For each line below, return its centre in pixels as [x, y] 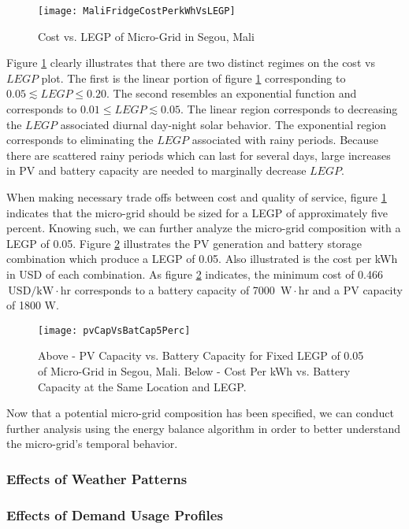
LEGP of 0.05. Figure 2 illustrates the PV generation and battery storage [184, 243]
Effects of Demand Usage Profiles [115, 514]
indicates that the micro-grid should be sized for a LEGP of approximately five [197, 212]
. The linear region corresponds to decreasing [289, 109]
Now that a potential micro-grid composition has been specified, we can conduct [200, 413]
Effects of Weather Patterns [97, 478]
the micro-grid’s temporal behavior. [92, 444]
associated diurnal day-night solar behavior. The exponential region [223, 124]
